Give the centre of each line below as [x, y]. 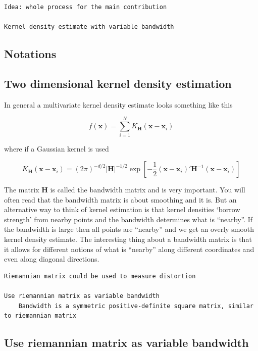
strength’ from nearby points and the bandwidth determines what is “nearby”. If [128, 219]
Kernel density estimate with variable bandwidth [89, 27]
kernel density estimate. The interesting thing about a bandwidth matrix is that [128, 239]
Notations [30, 54]
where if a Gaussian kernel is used [57, 149]
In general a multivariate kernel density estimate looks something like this [118, 104]
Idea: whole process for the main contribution [86, 7]
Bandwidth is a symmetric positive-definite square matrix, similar [136, 306]
